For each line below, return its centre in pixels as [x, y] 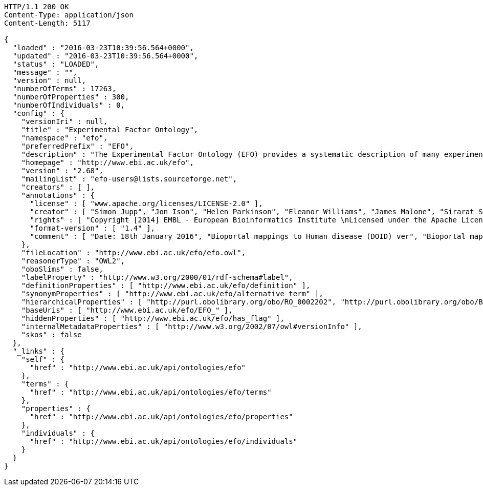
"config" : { [39, 113]
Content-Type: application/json [69, 15]
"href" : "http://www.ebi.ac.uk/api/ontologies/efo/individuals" [164, 441]
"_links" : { [39, 351]
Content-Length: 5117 [47, 23]
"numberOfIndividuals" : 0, [69, 105]
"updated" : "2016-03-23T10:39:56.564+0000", [105, 56]
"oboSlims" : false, [62, 269]
